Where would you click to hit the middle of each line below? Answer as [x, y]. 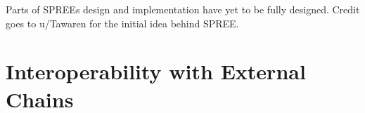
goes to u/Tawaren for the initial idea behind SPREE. [122, 23]
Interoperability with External [156, 71]
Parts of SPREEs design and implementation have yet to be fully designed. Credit [183, 9]
